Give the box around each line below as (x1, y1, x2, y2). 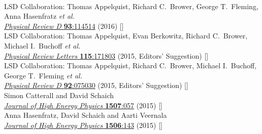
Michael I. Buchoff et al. (4, 40, 81, 51)
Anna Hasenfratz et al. (4, 11, 75, 21)
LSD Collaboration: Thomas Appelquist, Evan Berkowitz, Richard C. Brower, (4, 30, 248, 41)
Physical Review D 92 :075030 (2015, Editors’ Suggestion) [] (4, 80, 188, 91)
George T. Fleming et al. (4, 70, 82, 80)
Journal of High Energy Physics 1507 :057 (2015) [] (4, 100, 162, 110)
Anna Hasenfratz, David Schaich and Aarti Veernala (4, 110, 167, 120)
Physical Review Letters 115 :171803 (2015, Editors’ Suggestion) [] (4, 50, 209, 61)
